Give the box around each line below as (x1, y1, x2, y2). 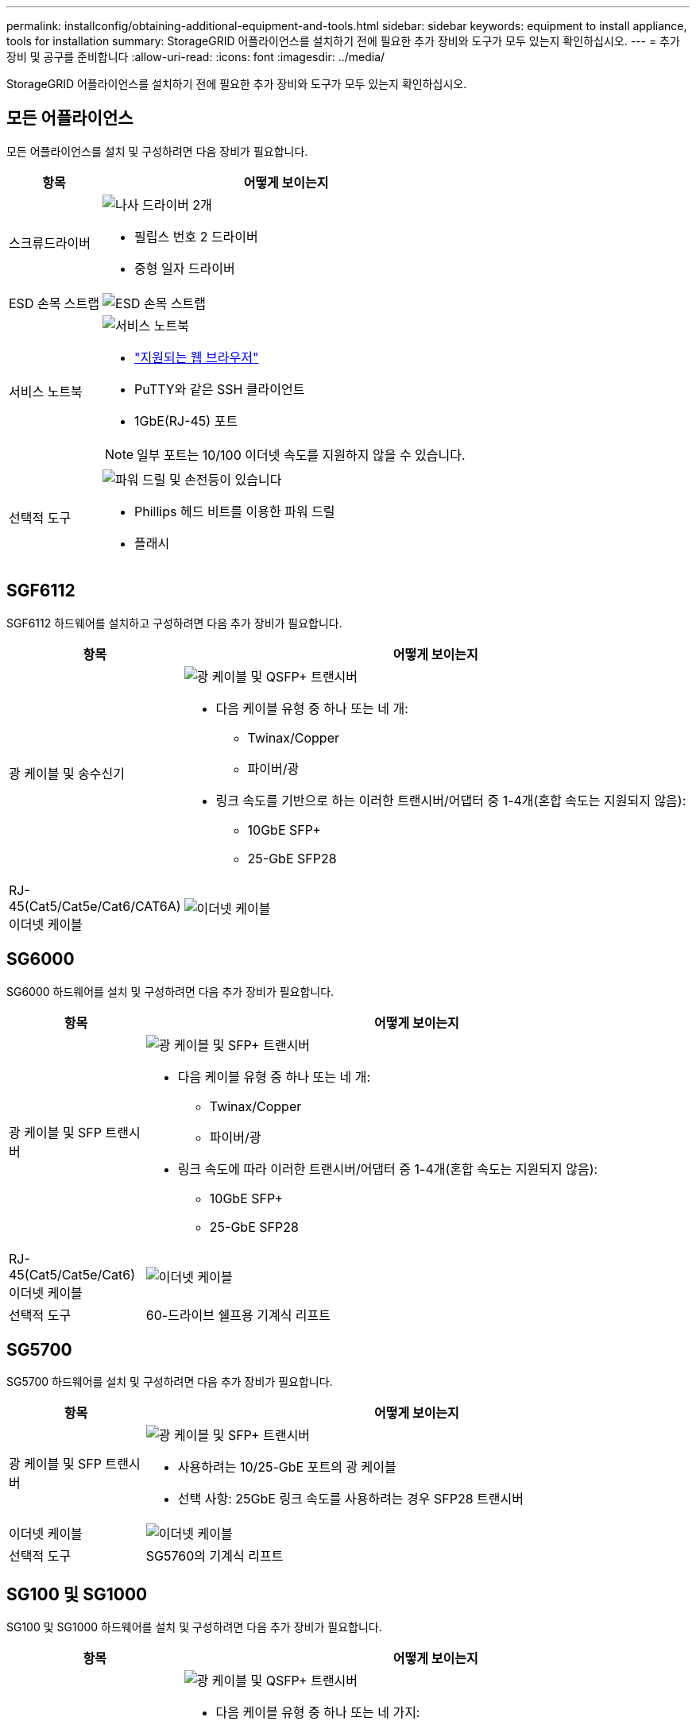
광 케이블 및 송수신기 (9, 765, 125, 781)
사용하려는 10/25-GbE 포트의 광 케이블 (177, 1459, 396, 1476)
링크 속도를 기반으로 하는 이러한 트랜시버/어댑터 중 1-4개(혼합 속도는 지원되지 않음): (215, 792, 686, 808)
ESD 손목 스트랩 (9, 295, 100, 311)
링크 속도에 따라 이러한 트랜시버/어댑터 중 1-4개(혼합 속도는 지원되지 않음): (177, 1160, 598, 1177)
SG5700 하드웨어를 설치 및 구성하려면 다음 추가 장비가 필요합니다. (6, 1375, 333, 1389)
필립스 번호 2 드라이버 (134, 228, 258, 245)
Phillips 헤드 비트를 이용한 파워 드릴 (134, 503, 335, 519)
